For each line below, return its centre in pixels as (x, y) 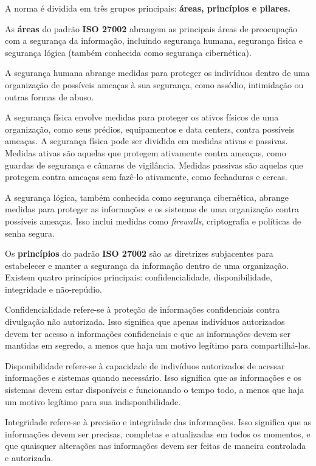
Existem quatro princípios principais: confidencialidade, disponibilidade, (139, 277)
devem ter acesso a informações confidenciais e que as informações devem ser (148, 333)
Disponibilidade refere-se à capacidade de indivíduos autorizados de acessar (145, 365)
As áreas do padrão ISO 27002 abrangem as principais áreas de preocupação (151, 28)
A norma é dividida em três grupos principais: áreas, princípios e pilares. (148, 8)
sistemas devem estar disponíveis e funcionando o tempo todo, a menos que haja (155, 390)
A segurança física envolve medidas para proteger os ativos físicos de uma (142, 117)
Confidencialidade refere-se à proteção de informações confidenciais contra (143, 309)
